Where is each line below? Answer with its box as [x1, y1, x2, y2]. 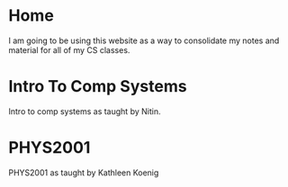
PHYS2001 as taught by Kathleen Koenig [8, 167, 159, 178]
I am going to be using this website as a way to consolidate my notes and [8, 35, 280, 46]
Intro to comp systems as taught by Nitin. [8, 105, 161, 117]
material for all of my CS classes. [8, 44, 130, 55]
